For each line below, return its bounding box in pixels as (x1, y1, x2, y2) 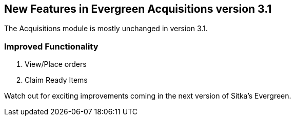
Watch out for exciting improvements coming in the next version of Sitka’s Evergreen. (4, 91, 291, 101)
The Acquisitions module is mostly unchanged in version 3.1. (4, 24, 208, 33)
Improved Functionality (4, 41, 99, 52)
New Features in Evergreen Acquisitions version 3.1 (4, 3, 272, 15)
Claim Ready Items (25, 76, 88, 85)
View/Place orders (25, 60, 87, 69)
